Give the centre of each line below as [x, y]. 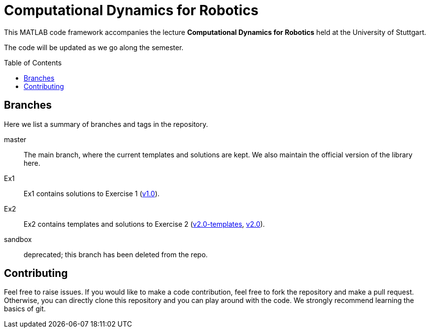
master [15, 139]
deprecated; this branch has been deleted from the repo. [116, 254]
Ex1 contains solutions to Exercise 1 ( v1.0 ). [92, 193]
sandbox [18, 239]
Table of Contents [33, 62]
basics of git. [25, 309]
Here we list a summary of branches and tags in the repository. [106, 124]
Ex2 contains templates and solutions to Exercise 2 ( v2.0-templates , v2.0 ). [144, 224]
